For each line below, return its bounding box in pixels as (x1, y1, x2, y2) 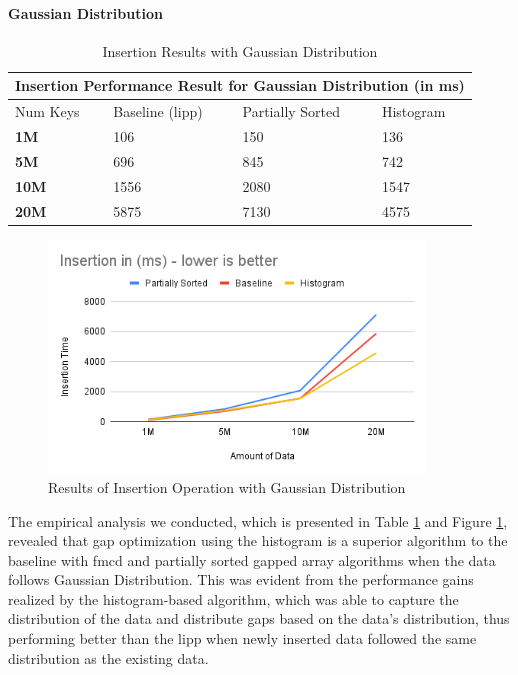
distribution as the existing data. (8, 647, 209, 668)
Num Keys (15, 101, 80, 122)
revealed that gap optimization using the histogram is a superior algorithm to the (8, 530, 508, 551)
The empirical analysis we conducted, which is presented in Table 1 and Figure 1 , (8, 510, 508, 531)
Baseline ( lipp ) (113, 101, 203, 122)
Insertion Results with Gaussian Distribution (102, 40, 378, 61)
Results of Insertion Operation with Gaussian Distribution (48, 476, 406, 497)
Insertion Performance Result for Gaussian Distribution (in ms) (15, 75, 465, 96)
